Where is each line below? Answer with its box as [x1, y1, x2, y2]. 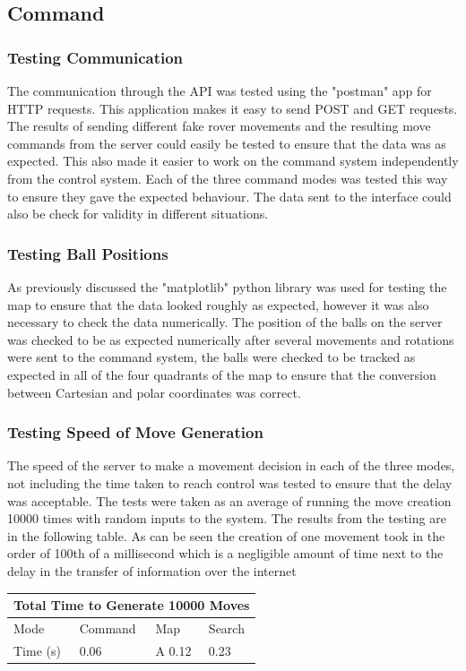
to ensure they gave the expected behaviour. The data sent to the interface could [7, 186, 452, 205]
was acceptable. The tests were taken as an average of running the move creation [7, 491, 452, 510]
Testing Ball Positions [7, 242, 168, 264]
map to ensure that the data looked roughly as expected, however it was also [7, 295, 429, 314]
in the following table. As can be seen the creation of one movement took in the [7, 526, 445, 545]
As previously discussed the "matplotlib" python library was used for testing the [7, 277, 447, 296]
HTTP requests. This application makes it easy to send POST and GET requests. [7, 99, 458, 117]
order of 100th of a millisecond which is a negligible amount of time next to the [7, 544, 444, 563]
